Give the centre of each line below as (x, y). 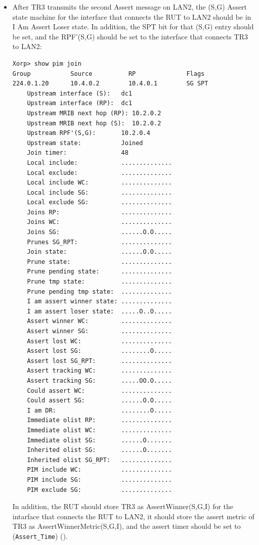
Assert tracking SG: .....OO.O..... (99, 380)
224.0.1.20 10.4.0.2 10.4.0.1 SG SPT (110, 84)
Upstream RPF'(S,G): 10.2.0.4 (89, 133)
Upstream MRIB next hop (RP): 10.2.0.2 (94, 113)
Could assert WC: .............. (99, 391)
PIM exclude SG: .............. (99, 490)
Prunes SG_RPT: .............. (99, 242)
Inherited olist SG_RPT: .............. (99, 460)
